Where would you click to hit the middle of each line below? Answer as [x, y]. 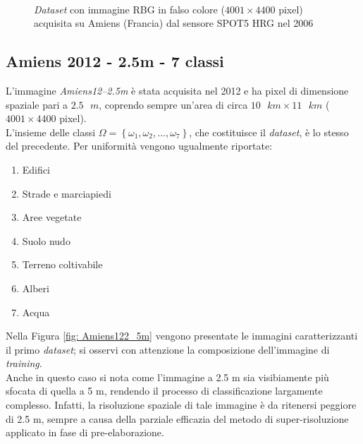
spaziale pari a [37, 104]
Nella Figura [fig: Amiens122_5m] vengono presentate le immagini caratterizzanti [182, 336]
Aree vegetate [52, 217]
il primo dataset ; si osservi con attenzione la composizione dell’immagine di [168, 349]
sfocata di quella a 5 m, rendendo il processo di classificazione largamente [164, 391]
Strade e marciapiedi [67, 193]
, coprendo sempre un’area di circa [173, 104]
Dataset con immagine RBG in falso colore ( [129, 9]
